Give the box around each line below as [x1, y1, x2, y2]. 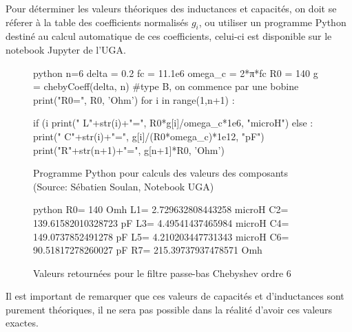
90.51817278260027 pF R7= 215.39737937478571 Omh [33, 243, 262, 257]
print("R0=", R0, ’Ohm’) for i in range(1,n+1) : [33, 92, 235, 107]
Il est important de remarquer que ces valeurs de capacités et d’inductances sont [6, 289, 344, 303]
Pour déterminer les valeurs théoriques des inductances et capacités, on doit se [6, 1, 337, 15]
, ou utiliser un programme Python [198, 14, 346, 29]
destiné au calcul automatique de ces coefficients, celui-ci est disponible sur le [6, 29, 332, 43]
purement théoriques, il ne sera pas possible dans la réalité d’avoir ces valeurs [6, 302, 333, 316]
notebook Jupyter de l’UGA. [6, 42, 126, 56]
